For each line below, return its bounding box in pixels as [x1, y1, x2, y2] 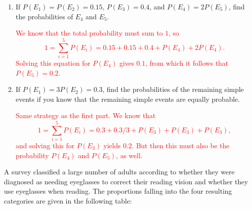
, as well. [116, 150, 143, 160]
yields [103, 140, 121, 150]
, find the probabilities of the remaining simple [102, 84, 244, 94]
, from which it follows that [145, 57, 228, 68]
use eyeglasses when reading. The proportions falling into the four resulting [4, 186, 232, 196]
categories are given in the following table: [4, 195, 132, 206]
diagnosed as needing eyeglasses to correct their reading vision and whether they [4, 176, 248, 186]
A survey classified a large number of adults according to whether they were [4, 167, 235, 177]
